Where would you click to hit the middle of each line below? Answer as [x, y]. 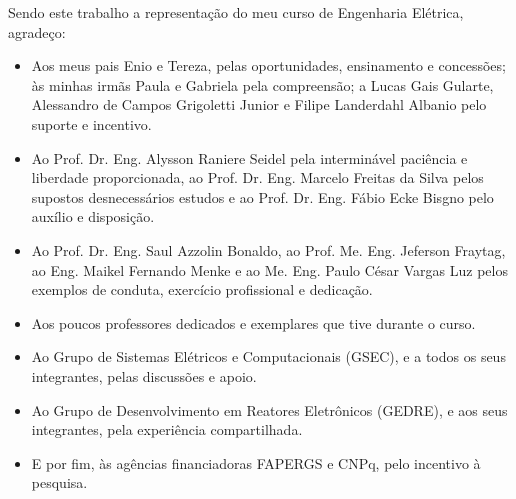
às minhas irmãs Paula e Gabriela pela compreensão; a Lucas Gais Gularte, [262, 84]
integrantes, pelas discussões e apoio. [144, 375]
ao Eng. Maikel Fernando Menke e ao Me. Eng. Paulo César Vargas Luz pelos [269, 269]
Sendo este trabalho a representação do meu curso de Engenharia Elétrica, [236, 12]
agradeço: [37, 31]
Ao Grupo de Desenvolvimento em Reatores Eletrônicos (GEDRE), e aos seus [269, 409]
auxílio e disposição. [93, 216]
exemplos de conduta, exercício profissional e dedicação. [202, 289]
